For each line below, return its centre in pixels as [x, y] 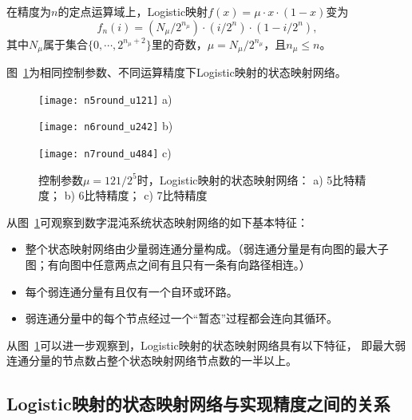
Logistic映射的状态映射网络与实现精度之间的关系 [198, 404]
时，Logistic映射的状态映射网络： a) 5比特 [246, 179]
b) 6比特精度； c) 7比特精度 [136, 195]
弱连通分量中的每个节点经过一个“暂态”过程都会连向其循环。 [182, 318]
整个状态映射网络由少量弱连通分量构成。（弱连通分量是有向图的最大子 [207, 249]
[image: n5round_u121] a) [105, 99]
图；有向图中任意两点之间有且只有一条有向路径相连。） [168, 264]
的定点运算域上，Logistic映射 [133, 11]
